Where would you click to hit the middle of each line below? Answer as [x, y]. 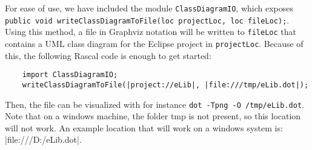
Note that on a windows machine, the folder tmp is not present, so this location [153, 116]
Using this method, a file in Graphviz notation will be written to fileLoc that [151, 32]
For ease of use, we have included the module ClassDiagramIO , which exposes [149, 8]
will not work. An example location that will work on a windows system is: [144, 127]
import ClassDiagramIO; [70, 75]
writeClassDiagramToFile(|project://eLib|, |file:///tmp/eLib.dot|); [165, 85]
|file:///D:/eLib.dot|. [43, 139]
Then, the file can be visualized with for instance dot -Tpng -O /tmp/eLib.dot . [154, 104]
